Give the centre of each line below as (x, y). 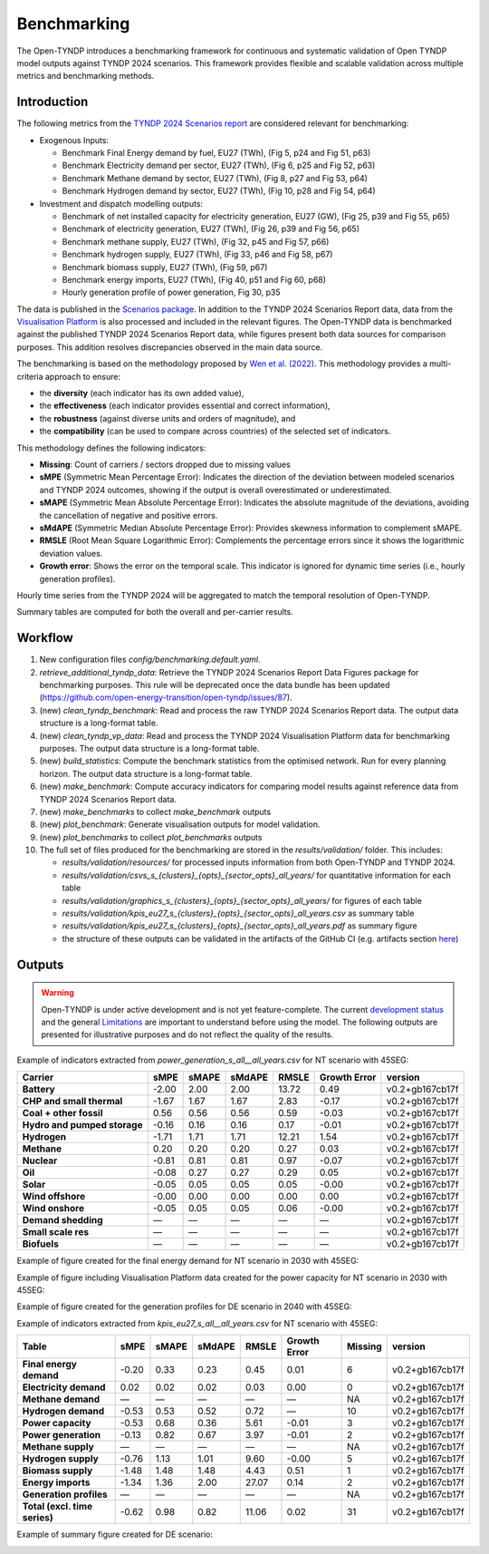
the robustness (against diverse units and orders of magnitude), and (168, 418)
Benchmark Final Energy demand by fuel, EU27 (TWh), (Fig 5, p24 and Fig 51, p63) (216, 153)
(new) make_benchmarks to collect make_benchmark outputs (155, 811)
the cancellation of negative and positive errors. (129, 515)
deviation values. (71, 553)
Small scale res (56, 1232)
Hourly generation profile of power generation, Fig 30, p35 (171, 292)
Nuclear (40, 1161)
